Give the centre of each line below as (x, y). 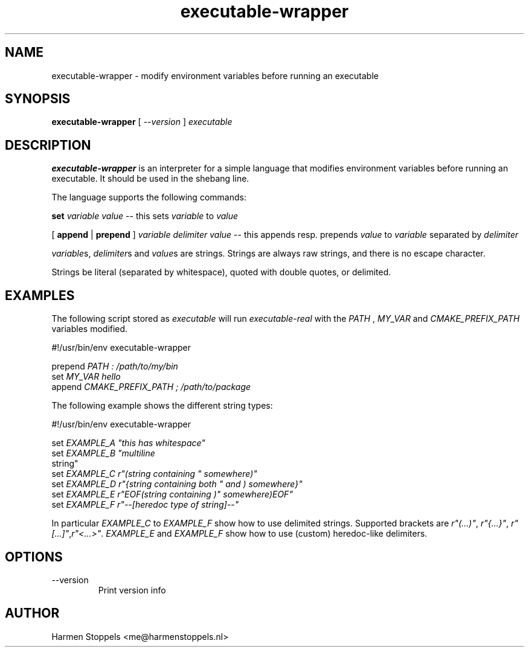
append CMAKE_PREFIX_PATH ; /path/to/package (151, 387)
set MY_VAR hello (86, 377)
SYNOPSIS (38, 99)
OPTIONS (34, 557)
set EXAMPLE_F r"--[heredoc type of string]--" (145, 505)
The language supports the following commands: (149, 197)
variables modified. (90, 329)
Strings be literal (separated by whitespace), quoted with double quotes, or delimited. (221, 272)
